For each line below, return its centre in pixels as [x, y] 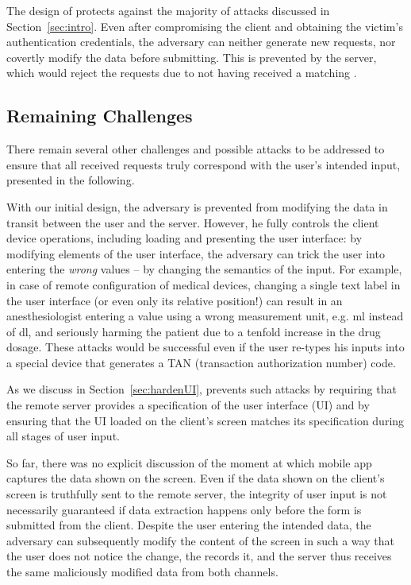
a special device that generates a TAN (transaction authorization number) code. [201, 362]
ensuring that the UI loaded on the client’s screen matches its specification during [205, 420]
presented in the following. [71, 180]
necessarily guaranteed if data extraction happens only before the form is [184, 509]
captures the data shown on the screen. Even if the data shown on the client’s [196, 478]
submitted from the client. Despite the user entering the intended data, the [189, 525]
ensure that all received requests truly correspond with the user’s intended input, [204, 164]
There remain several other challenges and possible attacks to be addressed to [196, 149]
